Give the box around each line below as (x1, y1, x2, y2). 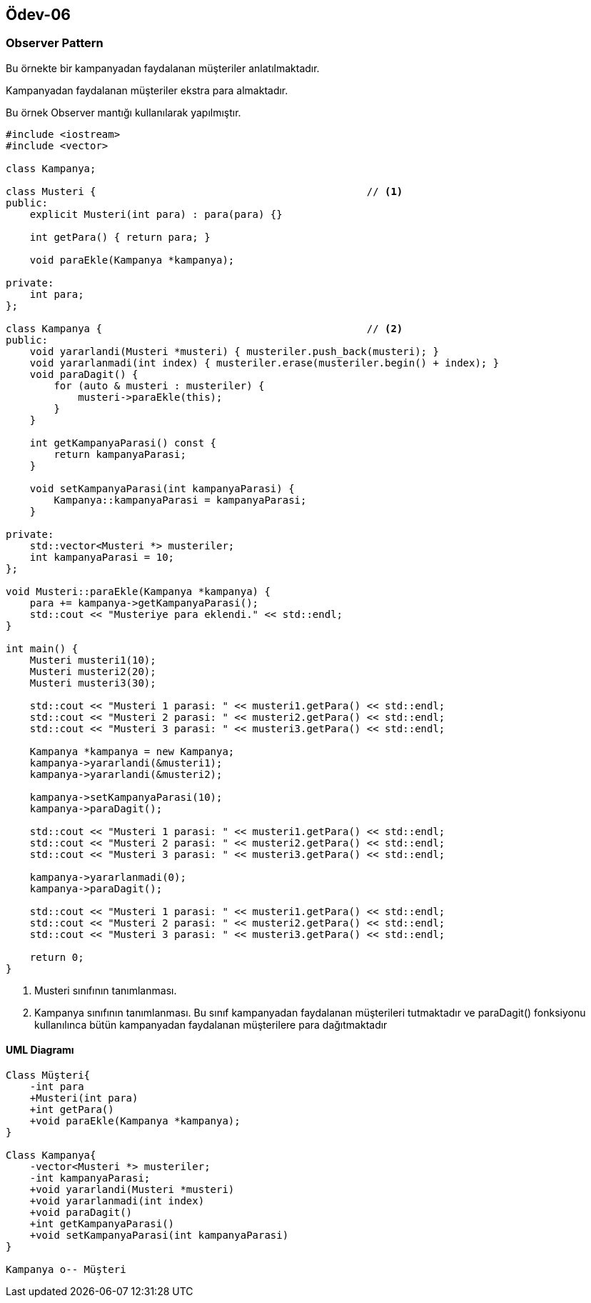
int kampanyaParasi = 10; (29, 551, 175, 563)
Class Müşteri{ (6, 1069, 91, 1082)
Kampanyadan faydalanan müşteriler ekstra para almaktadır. (6, 84, 288, 96)
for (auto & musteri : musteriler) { (54, 379, 265, 391)
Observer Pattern (6, 36, 103, 51)
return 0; (29, 951, 84, 963)
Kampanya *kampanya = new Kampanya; (29, 745, 235, 757)
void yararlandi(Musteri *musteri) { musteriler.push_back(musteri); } (29, 345, 439, 357)
